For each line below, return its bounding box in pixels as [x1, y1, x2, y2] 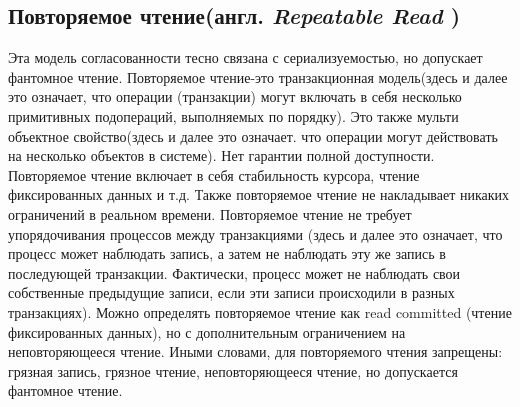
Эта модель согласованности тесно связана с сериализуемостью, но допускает [8, 47, 483, 68]
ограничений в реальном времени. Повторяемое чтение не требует [8, 203, 412, 224]
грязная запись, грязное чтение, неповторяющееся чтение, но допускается [8, 360, 458, 381]
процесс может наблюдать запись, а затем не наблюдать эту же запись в [8, 243, 446, 264]
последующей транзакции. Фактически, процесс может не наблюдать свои [8, 262, 461, 283]
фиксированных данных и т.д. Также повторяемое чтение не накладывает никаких [8, 184, 510, 205]
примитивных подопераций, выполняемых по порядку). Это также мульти [8, 105, 459, 126]
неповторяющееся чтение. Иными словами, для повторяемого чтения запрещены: [8, 341, 503, 362]
